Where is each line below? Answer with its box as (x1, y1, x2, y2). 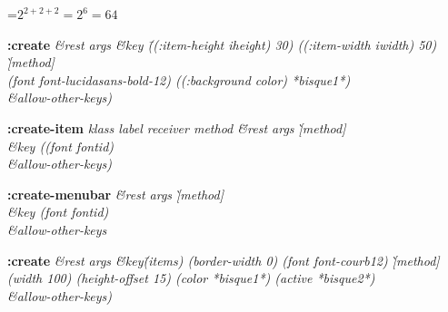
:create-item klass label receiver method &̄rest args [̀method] (7, 118, 346, 137)
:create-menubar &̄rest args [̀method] (7, 184, 224, 203)
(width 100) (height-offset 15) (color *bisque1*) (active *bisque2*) (7, 268, 375, 288)
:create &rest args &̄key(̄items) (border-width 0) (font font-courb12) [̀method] (7, 250, 440, 269)
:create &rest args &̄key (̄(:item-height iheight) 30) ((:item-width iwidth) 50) (7, 34, 437, 54)
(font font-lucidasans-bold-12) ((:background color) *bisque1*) (7, 70, 351, 89)
